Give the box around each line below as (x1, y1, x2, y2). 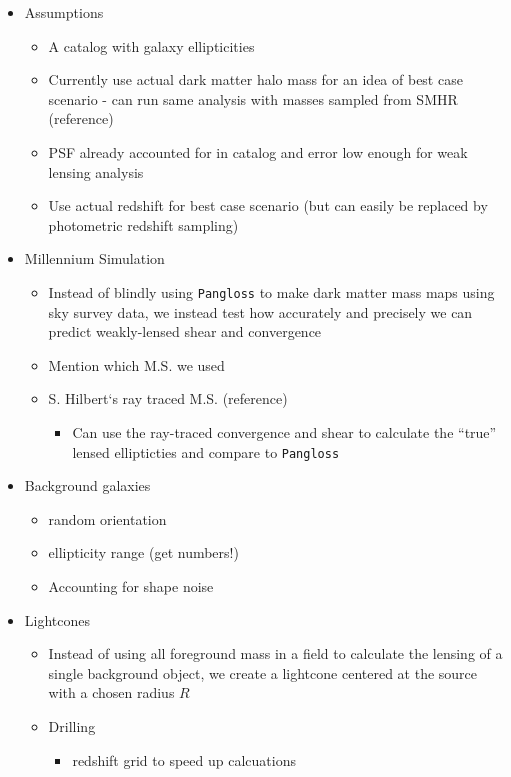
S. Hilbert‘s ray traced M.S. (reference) (48, 388, 288, 409)
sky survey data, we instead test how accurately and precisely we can (48, 301, 473, 322)
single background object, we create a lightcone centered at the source (48, 662, 478, 683)
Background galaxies (24, 475, 151, 496)
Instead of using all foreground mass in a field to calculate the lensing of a (48, 643, 503, 664)
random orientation (48, 508, 167, 529)
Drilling (48, 715, 96, 736)
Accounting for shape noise (48, 576, 214, 596)
